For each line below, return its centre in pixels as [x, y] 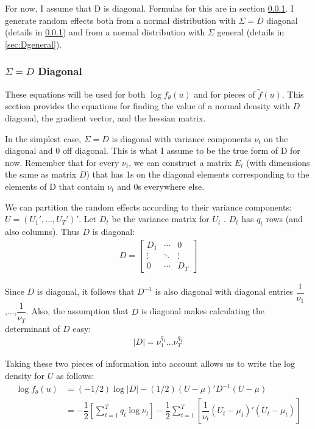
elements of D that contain [55, 186]
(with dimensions [278, 162]
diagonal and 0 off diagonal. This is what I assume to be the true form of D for [153, 150]
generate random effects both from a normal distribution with [120, 20]
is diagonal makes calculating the [203, 311]
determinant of [33, 328]
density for [25, 376]
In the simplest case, [43, 138]
